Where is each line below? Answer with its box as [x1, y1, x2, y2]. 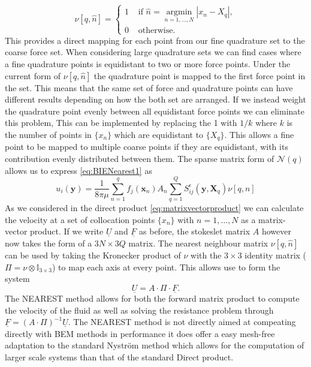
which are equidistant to [114, 128, 204, 140]
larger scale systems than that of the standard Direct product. [5, 351, 234, 363]
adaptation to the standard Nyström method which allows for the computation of [5, 339, 304, 351]
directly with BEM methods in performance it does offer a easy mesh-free [5, 327, 275, 339]
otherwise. [138, 26, 176, 35]
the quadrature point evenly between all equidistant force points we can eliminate [5, 104, 304, 117]
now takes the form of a [5, 237, 92, 249]
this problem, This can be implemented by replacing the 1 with [5, 116, 237, 129]
